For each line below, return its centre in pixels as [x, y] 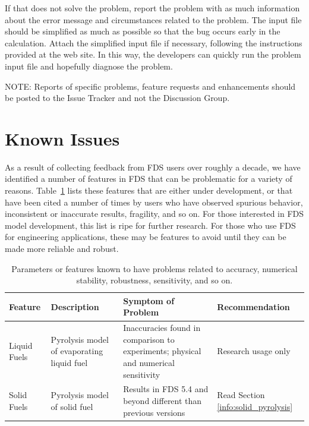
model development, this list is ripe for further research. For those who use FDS [150, 225]
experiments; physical [162, 351]
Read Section [241, 395]
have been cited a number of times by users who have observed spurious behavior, [154, 202]
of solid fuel [72, 406]
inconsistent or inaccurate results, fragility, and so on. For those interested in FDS [154, 214]
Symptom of [149, 300]
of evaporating [77, 351]
